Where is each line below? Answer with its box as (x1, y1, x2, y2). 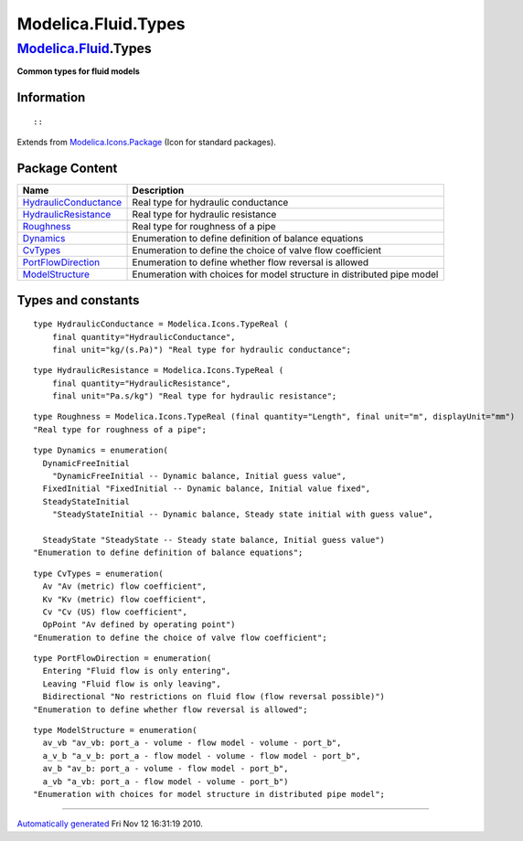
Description (132, 184, 185, 197)
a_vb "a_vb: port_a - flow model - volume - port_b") (42, 776, 289, 786)
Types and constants (16, 293, 140, 308)
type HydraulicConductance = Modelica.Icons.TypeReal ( (33, 319, 289, 329)
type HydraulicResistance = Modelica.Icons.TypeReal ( (33, 366, 284, 376)
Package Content (16, 161, 118, 176)
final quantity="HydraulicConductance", (51, 332, 237, 342)
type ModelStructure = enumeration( (33, 725, 197, 736)
